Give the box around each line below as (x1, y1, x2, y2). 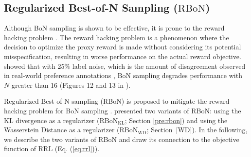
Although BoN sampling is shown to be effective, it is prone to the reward (4, 23, 225, 33)
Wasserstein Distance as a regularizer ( (4, 125, 120, 135)
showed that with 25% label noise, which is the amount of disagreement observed (4, 61, 246, 71)
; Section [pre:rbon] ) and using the (125, 115, 228, 125)
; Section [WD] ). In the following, (146, 125, 248, 135)
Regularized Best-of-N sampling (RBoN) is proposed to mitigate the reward (4, 96, 230, 106)
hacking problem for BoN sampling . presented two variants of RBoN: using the (4, 105, 241, 115)
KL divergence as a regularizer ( (4, 115, 100, 125)
